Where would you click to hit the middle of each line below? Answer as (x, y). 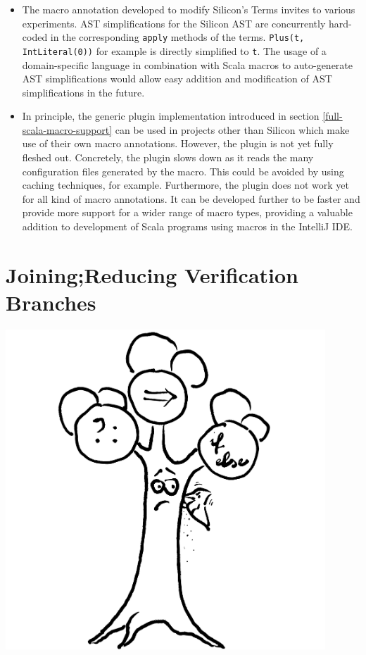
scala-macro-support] (67, 129)
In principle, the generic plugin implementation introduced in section (171, 116)
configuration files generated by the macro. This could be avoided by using (183, 171)
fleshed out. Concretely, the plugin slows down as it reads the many (168, 157)
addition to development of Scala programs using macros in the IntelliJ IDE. (187, 226)
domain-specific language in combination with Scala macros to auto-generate (188, 64)
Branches (51, 302)
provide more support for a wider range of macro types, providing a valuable (187, 212)
